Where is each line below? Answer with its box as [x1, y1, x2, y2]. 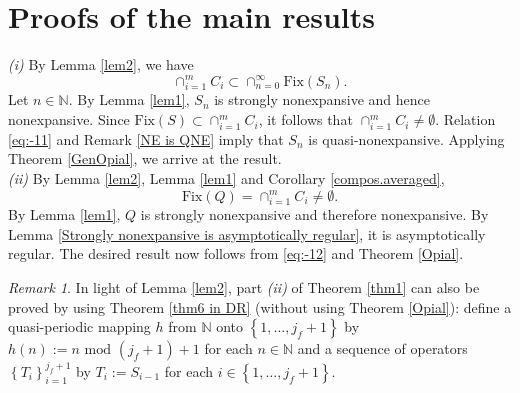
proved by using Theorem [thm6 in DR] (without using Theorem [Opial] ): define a [8, 296, 512, 317]
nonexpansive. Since [8, 109, 130, 130]
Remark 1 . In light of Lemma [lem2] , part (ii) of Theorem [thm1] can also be [8, 277, 480, 298]
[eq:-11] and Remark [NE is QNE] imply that [8, 128, 284, 149]
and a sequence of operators [297, 338, 468, 359]
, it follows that [258, 109, 353, 130]
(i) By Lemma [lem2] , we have [8, 54, 194, 75]
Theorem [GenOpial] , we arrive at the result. [8, 148, 282, 169]
